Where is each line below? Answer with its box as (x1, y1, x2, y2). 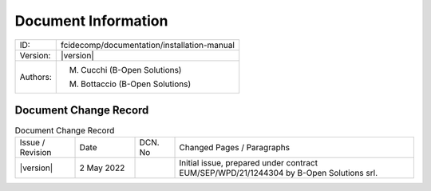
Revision (19, 147, 52, 158)
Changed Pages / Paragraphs (179, 142, 291, 153)
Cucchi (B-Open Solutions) (81, 64, 182, 75)
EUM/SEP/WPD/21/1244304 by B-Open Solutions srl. (179, 168, 378, 179)
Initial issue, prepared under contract (179, 157, 318, 169)
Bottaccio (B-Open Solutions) (81, 78, 192, 90)
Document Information (14, 12, 168, 30)
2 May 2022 (79, 162, 125, 173)
